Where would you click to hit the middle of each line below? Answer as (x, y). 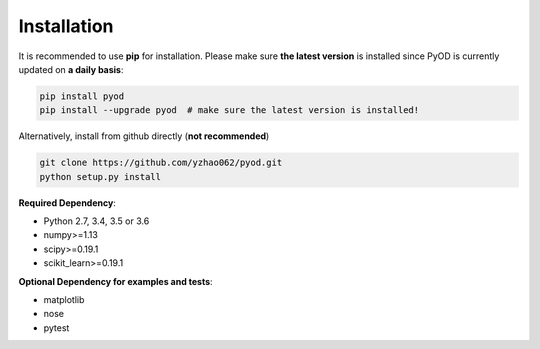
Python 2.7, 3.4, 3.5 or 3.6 (96, 221)
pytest (56, 327)
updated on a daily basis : (71, 69)
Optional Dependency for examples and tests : (116, 281)
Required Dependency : (67, 202)
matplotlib (64, 299)
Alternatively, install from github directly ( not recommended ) (144, 136)
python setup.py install (100, 176)
